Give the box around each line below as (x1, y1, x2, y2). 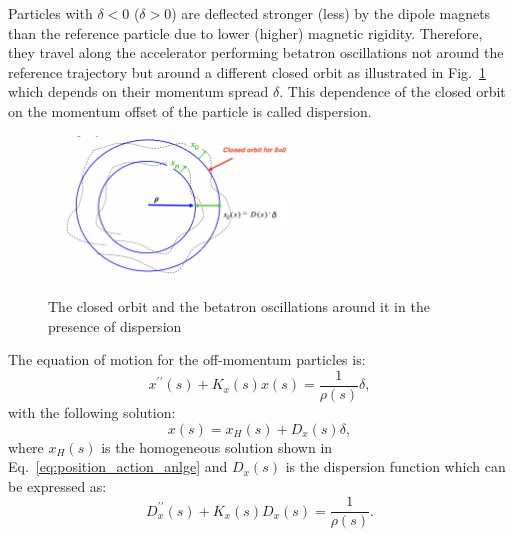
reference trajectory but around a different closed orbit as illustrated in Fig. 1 (8, 61, 486, 82)
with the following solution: (8, 402, 176, 422)
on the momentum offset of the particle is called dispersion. (8, 100, 372, 121)
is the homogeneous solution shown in (101, 436, 333, 457)
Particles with (8, 3, 93, 23)
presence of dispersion (48, 315, 182, 336)
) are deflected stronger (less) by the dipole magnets (171, 3, 491, 23)
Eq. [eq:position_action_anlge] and (8, 456, 228, 477)
